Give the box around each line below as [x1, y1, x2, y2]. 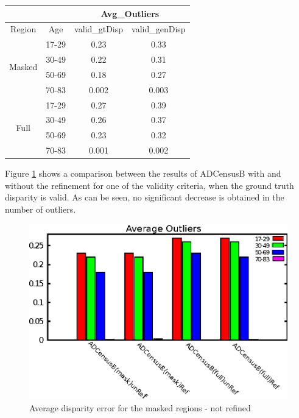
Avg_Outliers [100, 7, 160, 19]
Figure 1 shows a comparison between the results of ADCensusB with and [5, 167, 281, 180]
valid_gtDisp [74, 23, 124, 35]
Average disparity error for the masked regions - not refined [29, 401, 251, 414]
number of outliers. [5, 202, 76, 215]
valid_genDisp [132, 23, 186, 35]
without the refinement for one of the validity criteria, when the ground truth [5, 179, 294, 191]
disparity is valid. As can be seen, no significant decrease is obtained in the [5, 191, 284, 204]
